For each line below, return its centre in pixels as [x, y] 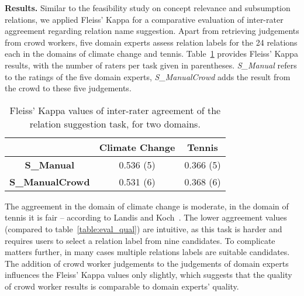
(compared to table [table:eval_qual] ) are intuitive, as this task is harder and [144, 228]
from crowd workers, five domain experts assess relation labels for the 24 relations [151, 42]
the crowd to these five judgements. [68, 88]
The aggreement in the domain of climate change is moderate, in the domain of [147, 206]
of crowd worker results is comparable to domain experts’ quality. [122, 286]
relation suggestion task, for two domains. [115, 123]
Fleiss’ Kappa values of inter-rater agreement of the [115, 110]
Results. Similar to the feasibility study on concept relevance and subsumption [148, 8]
